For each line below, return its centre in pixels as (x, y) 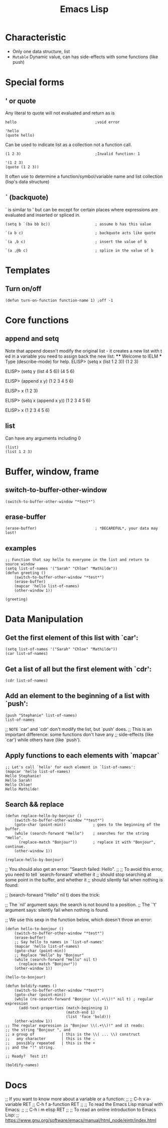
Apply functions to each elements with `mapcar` (82, 756)
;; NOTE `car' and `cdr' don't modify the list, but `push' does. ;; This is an (78, 729)
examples (21, 548)
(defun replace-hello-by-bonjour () (43, 816)
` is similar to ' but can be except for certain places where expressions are (81, 209)
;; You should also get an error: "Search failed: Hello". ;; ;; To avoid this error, (84, 869)
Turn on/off (23, 289)
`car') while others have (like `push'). (43, 740)
